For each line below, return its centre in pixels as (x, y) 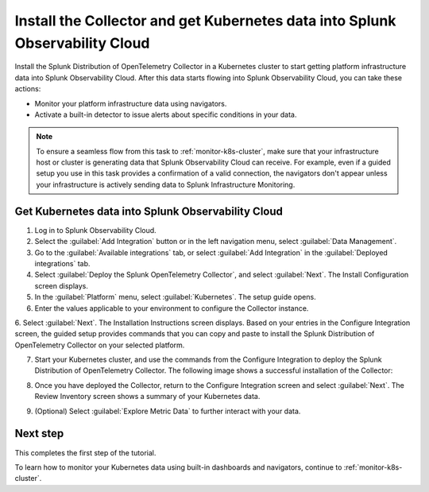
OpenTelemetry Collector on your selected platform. (100, 345)
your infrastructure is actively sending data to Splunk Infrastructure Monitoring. (166, 184)
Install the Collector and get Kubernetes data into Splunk (205, 21)
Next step (39, 434)
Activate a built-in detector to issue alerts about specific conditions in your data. (166, 114)
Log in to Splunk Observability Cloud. (95, 230)
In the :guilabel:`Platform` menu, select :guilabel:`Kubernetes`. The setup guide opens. (176, 297)
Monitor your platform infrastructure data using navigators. (131, 103)
